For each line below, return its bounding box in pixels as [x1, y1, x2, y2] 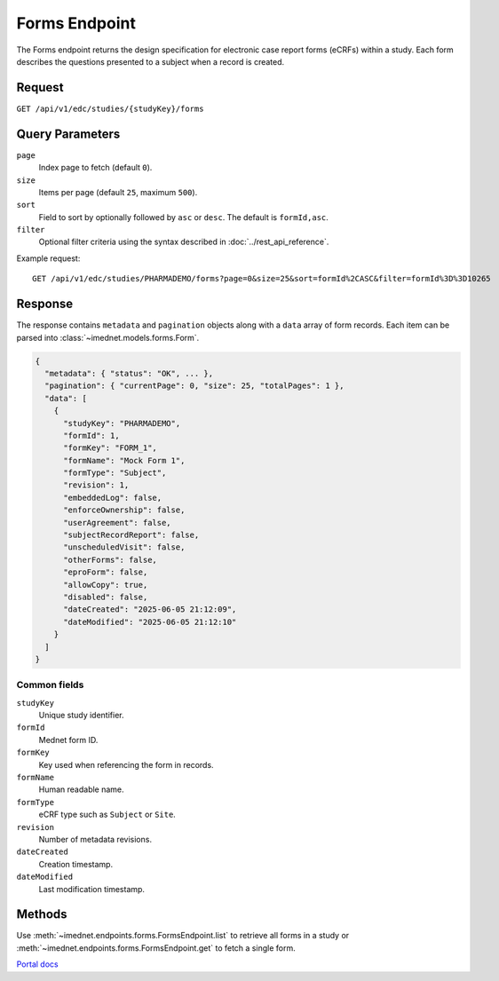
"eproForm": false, [63, 567, 148, 577]
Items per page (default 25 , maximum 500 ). [38, 186, 198, 197]
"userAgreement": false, [63, 518, 172, 527]
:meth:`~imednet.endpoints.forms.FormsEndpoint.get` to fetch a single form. [16, 942, 297, 953]
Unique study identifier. [38, 710, 124, 721]
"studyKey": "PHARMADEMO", [63, 418, 181, 428]
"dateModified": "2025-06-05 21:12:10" [63, 617, 237, 627]
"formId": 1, [63, 431, 120, 440]
